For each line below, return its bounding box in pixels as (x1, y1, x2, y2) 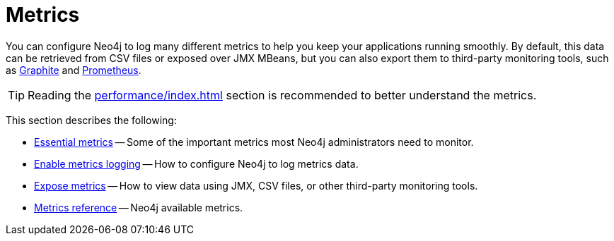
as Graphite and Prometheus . (6, 63, 141, 76)
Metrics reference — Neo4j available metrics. (34, 201, 243, 214)
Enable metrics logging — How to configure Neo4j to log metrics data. (34, 157, 359, 170)
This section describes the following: (6, 113, 177, 126)
